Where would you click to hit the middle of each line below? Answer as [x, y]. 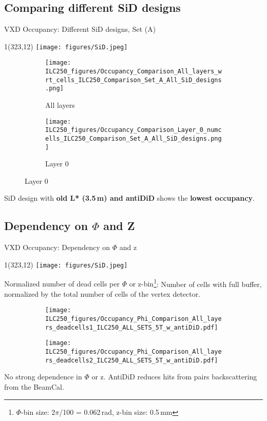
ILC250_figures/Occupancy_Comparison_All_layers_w [133, 72]
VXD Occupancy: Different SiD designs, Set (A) [80, 29]
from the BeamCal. [34, 386]
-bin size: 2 [38, 412]
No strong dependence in [43, 377]
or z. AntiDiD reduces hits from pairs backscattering [174, 377]
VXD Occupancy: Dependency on [57, 247]
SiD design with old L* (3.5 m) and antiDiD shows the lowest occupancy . [129, 198]
